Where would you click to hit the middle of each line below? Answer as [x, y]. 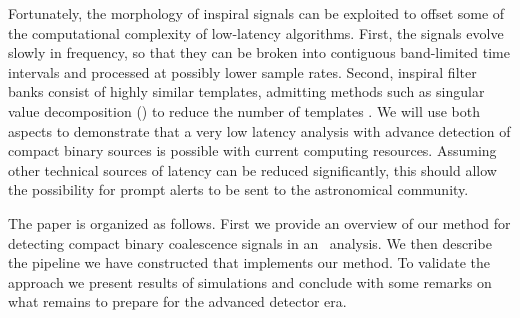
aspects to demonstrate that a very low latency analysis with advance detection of [259, 130]
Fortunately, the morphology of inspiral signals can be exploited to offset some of [256, 13]
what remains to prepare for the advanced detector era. [177, 301]
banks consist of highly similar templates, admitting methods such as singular [246, 91]
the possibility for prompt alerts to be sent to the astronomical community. [238, 189]
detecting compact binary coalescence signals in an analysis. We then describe [250, 242]
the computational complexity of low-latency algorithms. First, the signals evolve [256, 32]
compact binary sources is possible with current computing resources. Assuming [252, 150]
